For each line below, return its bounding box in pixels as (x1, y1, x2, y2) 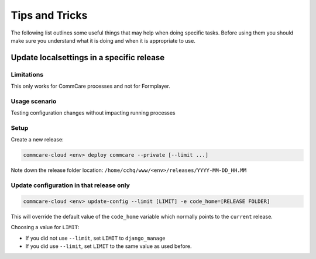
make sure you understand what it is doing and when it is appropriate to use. (11, 37, 195, 44)
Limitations (11, 70, 44, 78)
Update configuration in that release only (11, 181, 130, 189)
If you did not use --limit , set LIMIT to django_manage (25, 234, 166, 241)
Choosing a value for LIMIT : (11, 224, 80, 231)
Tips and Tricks (11, 9, 88, 22)
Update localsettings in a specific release (11, 53, 165, 63)
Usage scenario (11, 97, 57, 105)
